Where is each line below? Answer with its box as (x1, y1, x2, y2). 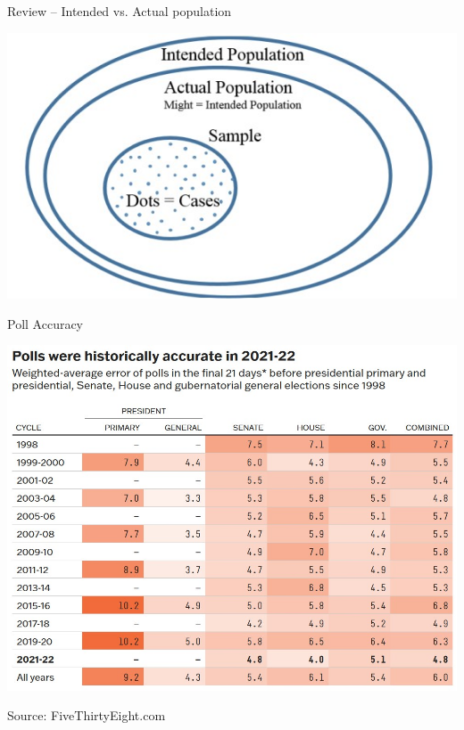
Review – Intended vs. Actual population (7, 2, 232, 20)
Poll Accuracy (7, 314, 84, 332)
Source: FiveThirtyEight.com (7, 706, 166, 725)
